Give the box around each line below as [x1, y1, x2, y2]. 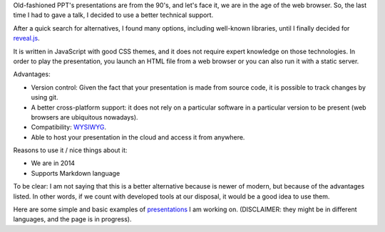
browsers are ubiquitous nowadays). [31, 112, 138, 121]
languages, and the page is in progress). [13, 215, 132, 223]
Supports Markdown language [31, 169, 120, 177]
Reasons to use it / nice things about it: [13, 146, 128, 154]
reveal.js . [13, 34, 40, 43]
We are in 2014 [31, 159, 75, 167]
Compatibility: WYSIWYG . [31, 123, 107, 132]
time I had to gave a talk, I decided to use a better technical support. [13, 11, 214, 19]
